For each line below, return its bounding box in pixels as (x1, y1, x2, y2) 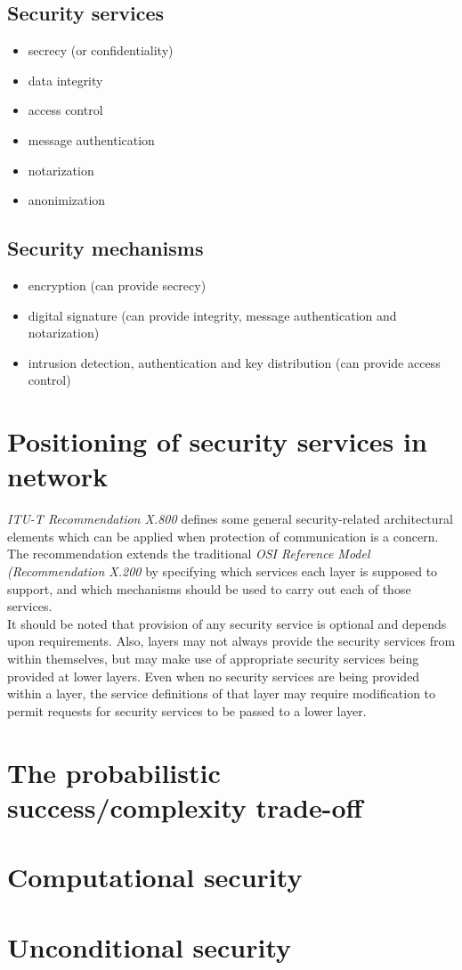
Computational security (7, 859, 303, 895)
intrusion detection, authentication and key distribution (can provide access (28, 353, 441, 371)
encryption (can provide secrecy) (28, 275, 207, 294)
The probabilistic (7, 754, 221, 790)
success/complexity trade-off (7, 788, 363, 825)
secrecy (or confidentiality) (28, 41, 174, 60)
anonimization (28, 191, 106, 209)
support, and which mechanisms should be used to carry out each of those (7, 579, 411, 598)
